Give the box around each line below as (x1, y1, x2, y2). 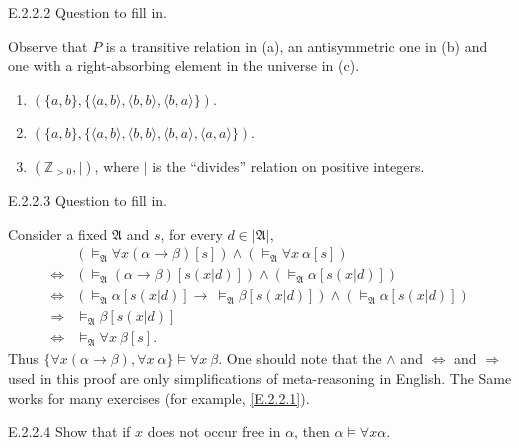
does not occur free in (147, 421, 281, 442)
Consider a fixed (8, 223, 108, 244)
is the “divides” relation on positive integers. (152, 155, 425, 176)
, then (294, 421, 330, 442)
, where (94, 155, 139, 176)
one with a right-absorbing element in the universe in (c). (8, 55, 360, 76)
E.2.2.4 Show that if (8, 421, 131, 442)
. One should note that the (218, 348, 382, 369)
